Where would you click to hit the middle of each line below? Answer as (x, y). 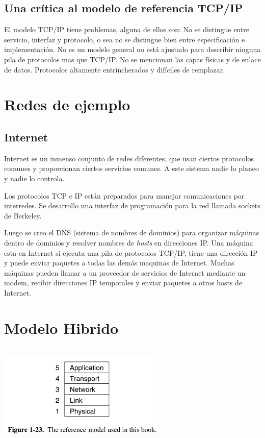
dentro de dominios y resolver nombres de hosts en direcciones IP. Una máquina (129, 242)
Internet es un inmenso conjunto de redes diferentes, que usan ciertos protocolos (129, 158)
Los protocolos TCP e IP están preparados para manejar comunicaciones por (124, 195)
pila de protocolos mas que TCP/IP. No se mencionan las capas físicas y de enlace (132, 59)
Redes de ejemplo (67, 104)
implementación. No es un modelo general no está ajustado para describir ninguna (132, 49)
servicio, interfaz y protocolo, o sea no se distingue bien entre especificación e (125, 39)
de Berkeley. (23, 215)
